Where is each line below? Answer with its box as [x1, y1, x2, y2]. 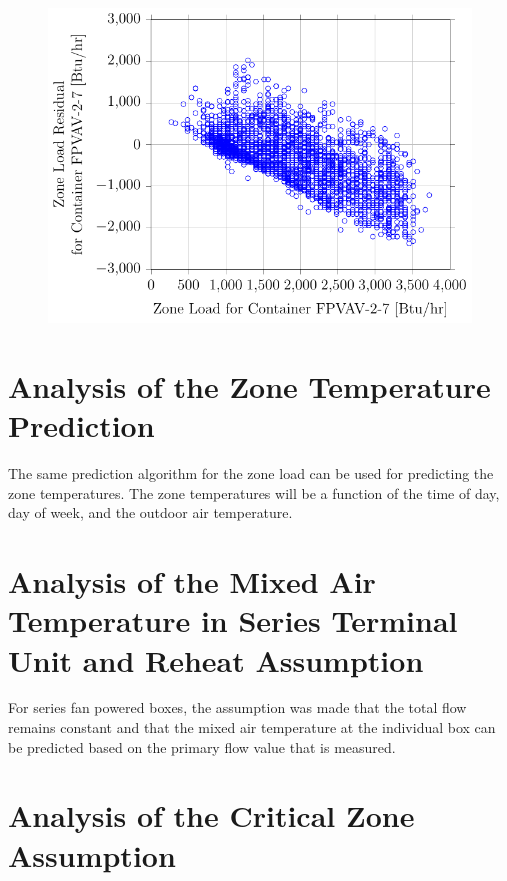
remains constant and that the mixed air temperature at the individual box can [8, 717, 496, 738]
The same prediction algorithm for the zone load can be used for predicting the [8, 463, 494, 484]
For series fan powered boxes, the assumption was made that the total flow [8, 697, 467, 718]
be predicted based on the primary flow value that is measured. [8, 736, 396, 757]
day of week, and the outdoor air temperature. [8, 502, 293, 523]
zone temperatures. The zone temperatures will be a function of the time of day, [8, 482, 500, 503]
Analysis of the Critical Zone [8, 795, 415, 836]
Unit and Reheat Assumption [8, 639, 424, 680]
